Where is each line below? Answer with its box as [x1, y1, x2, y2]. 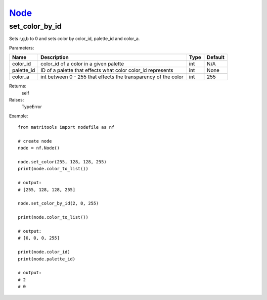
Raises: [9, 97, 24, 102]
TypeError [21, 104, 42, 110]
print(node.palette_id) [18, 256, 76, 262]
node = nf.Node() [18, 145, 60, 151]
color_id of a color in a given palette [40, 60, 124, 67]
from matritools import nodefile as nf [18, 124, 115, 130]
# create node [18, 138, 52, 144]
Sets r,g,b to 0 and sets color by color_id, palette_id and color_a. [9, 36, 140, 42]
